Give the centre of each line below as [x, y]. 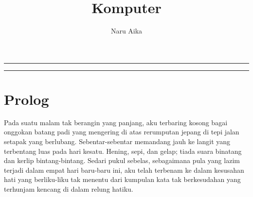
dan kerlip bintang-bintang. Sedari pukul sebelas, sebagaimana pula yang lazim [122, 160]
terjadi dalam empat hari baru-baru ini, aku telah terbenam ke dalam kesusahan [124, 170]
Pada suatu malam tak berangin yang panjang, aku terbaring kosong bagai [116, 122]
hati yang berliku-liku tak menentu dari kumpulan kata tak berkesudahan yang [122, 179]
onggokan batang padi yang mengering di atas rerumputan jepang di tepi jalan [122, 132]
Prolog [27, 99]
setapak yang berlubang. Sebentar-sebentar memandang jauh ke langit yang [117, 141]
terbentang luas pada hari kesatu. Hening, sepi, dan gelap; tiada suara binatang [123, 151]
